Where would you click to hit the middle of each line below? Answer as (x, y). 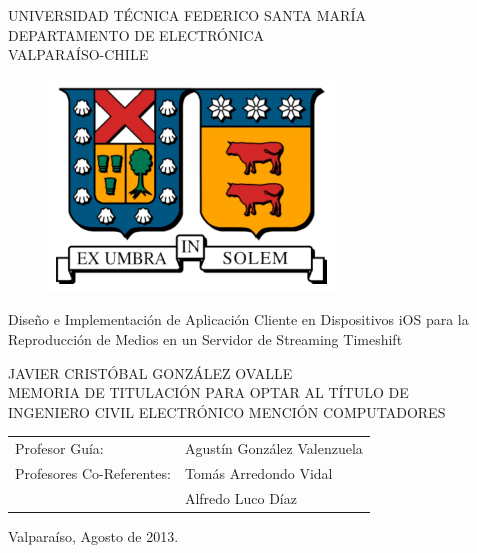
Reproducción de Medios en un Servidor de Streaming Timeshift (205, 338)
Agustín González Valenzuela (273, 448)
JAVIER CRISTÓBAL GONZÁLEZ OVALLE (150, 372)
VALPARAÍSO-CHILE (78, 54)
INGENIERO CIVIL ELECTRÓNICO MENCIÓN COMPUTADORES (227, 411)
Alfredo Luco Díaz (240, 497)
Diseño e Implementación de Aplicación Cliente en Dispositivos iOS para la (238, 319)
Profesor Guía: (59, 448)
